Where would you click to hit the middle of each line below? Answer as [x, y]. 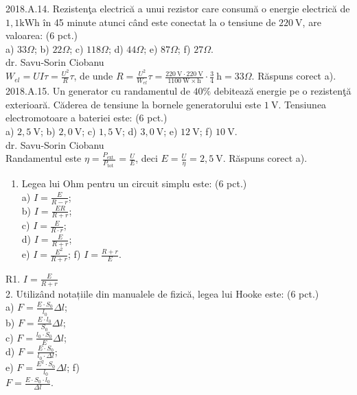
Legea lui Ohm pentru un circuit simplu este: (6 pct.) [134, 183]
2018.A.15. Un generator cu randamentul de [98, 91]
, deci [147, 158]
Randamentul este [44, 158]
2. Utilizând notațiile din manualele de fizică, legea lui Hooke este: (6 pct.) [162, 293]
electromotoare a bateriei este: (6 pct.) [87, 118]
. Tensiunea [302, 104]
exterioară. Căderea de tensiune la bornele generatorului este [134, 104]
